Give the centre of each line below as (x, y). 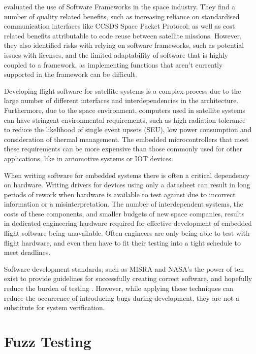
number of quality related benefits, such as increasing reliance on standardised (122, 16)
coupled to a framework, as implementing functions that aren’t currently (113, 64)
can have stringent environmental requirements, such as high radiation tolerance (125, 120)
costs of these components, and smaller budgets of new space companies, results (124, 213)
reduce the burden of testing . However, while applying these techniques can (119, 288)
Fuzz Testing (48, 341)
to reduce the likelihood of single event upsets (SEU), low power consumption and (128, 129)
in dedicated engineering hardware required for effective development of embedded (128, 223)
